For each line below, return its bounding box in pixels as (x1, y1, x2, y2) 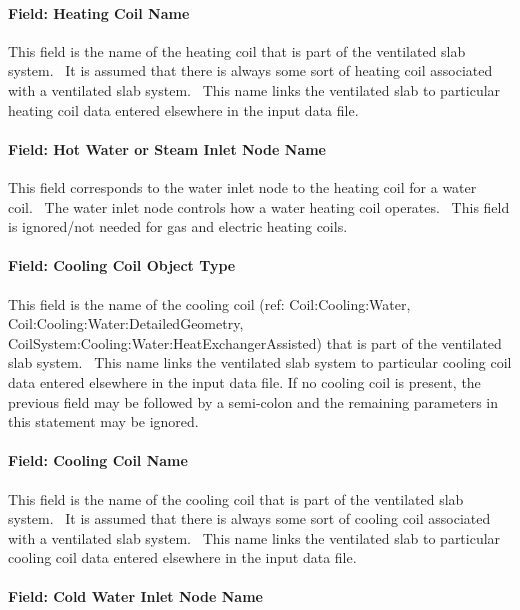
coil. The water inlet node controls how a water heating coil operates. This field (8, 196, 510, 217)
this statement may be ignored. (8, 411, 199, 432)
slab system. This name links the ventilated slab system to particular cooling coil (8, 352, 512, 373)
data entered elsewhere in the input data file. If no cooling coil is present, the (8, 371, 481, 392)
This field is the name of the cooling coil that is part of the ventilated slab (8, 488, 464, 509)
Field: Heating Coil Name (8, 2, 190, 23)
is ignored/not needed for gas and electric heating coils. (8, 216, 348, 237)
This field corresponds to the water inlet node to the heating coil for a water (8, 176, 477, 197)
